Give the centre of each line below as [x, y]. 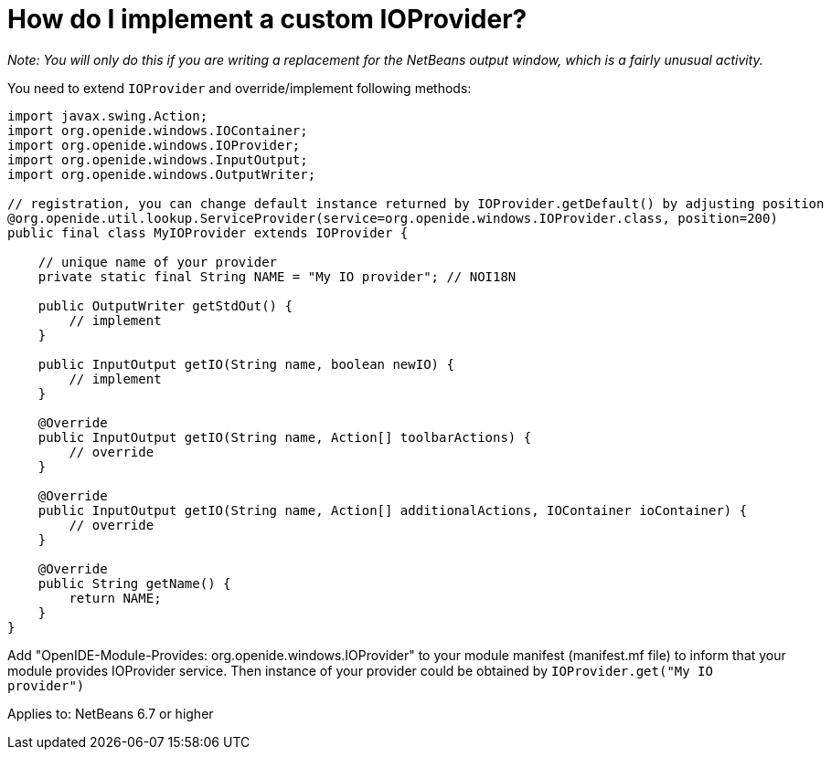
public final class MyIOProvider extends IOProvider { [208, 232]
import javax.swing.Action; [108, 116]
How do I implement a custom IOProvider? [267, 19]
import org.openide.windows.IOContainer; [158, 130]
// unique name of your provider [158, 262]
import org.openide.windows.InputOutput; [158, 159]
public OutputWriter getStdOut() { [165, 305]
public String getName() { [134, 583]
